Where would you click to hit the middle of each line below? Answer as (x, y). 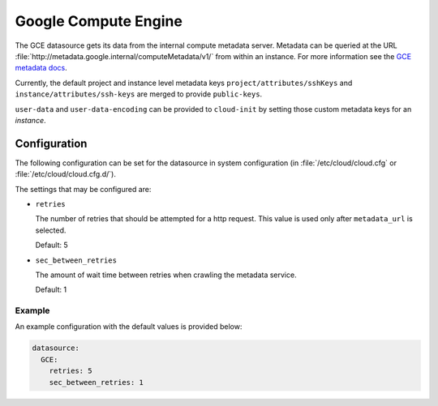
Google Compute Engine (99, 21)
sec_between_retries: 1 (96, 382)
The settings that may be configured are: (83, 189)
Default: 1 (51, 290)
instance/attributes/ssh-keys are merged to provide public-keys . (139, 94)
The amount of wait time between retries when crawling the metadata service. (166, 275)
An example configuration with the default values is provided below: (129, 327)
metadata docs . (41, 68)
